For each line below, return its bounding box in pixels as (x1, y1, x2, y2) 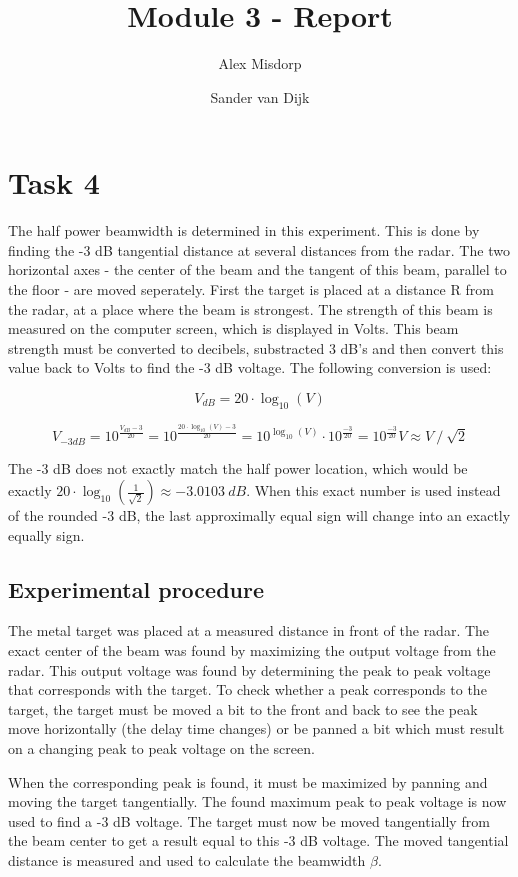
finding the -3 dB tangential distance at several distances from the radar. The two (8, 239, 510, 260)
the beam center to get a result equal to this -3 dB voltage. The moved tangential (8, 830, 509, 851)
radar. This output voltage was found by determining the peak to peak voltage (8, 659, 491, 680)
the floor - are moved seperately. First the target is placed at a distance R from (8, 279, 494, 300)
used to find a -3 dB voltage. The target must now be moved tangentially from (8, 810, 490, 831)
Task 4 (8, 162, 100, 203)
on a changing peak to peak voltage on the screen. (8, 738, 315, 758)
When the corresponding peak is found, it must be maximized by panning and (8, 771, 488, 792)
